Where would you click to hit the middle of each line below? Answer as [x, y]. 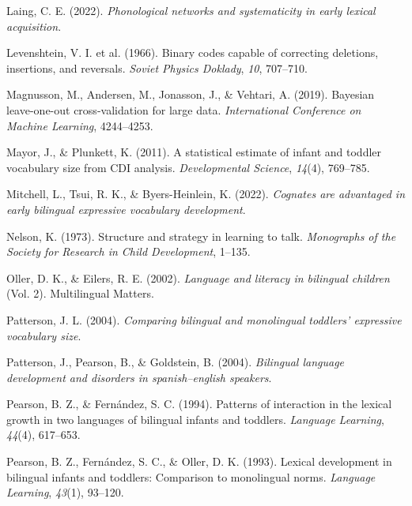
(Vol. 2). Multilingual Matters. [80, 293]
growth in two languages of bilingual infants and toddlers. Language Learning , [195, 419]
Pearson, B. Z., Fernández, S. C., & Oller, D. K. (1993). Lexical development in [199, 461]
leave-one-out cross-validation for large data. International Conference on [184, 109]
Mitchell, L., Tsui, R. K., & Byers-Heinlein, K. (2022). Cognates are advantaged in [206, 194]
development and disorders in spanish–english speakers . [139, 377]
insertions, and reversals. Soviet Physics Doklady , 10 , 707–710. [157, 67]
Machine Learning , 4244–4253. [80, 125]
